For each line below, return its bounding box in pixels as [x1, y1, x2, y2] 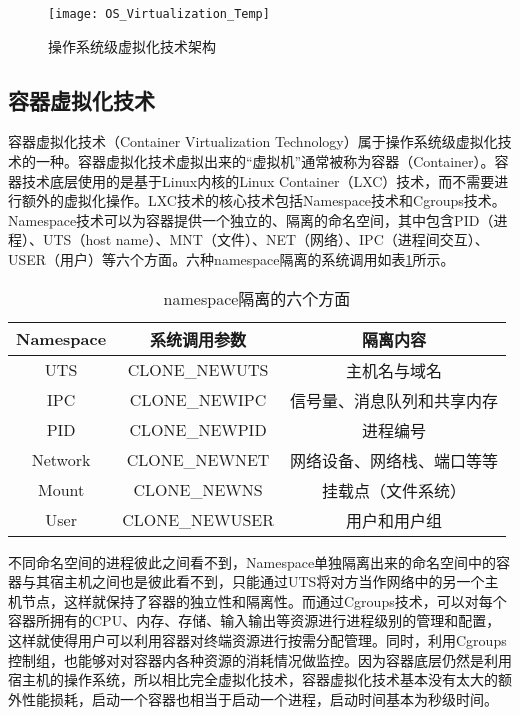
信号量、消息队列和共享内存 [289, 388, 498, 412]
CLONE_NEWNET [126, 448, 270, 472]
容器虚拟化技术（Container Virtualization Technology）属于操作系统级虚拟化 [8, 131, 498, 152]
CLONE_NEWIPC [129, 388, 267, 412]
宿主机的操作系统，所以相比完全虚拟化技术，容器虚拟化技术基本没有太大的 [8, 669, 498, 690]
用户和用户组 [345, 508, 442, 532]
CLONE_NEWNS [133, 478, 263, 502]
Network [31, 448, 91, 472]
